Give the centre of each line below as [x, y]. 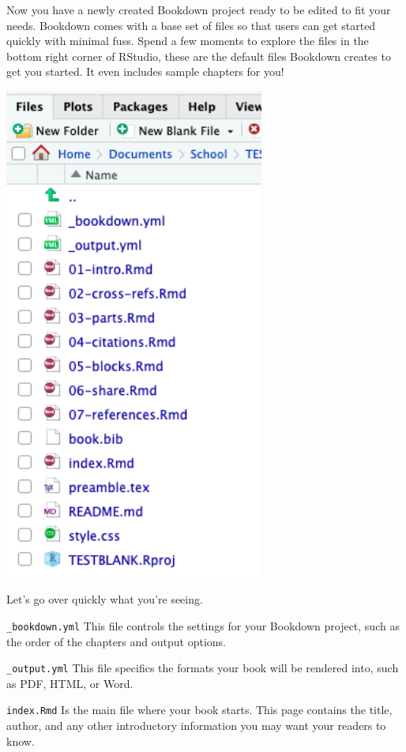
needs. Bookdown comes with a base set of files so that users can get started [191, 25]
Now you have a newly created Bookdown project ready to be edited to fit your [199, 9]
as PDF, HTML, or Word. [70, 683]
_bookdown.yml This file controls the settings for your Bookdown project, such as [203, 625]
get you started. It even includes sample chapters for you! [145, 71]
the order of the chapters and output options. [116, 641]
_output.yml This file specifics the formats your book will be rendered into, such [203, 668]
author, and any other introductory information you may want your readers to [196, 726]
